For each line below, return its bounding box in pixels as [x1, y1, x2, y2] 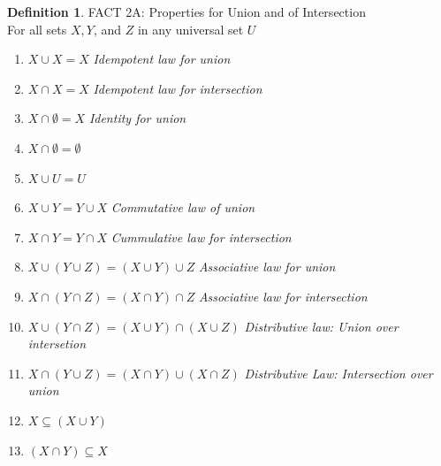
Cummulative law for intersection [110, 227, 292, 246]
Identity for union [88, 109, 186, 127]
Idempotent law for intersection [93, 79, 262, 97]
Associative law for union [198, 257, 336, 276]
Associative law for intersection [198, 286, 368, 305]
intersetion [27, 334, 87, 353]
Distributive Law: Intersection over [244, 363, 433, 382]
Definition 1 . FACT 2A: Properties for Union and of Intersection [7, 3, 366, 20]
